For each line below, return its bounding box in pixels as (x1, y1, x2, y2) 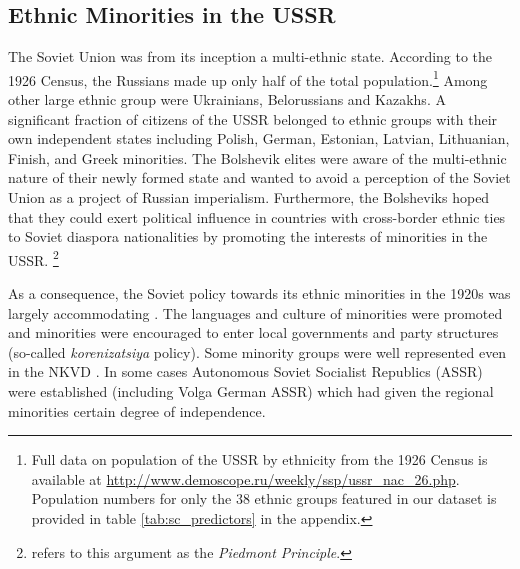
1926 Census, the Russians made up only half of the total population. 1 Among (8, 66, 488, 90)
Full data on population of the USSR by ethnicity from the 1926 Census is (31, 449, 488, 470)
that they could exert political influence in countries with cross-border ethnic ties (8, 206, 506, 227)
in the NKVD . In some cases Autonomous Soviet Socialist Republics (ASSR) (8, 361, 483, 382)
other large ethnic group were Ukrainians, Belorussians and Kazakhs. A (8, 89, 446, 110)
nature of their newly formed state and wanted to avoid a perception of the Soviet (8, 167, 511, 188)
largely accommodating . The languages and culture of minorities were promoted (8, 302, 503, 323)
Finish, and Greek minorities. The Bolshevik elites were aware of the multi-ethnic (8, 147, 507, 168)
